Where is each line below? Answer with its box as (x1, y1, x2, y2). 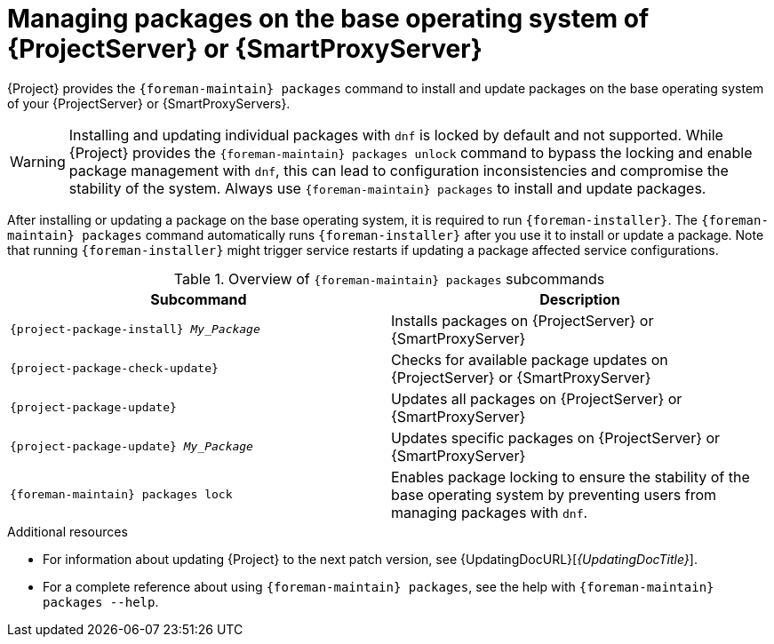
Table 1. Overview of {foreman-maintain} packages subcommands (173, 269, 605, 288)
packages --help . (43, 593, 159, 609)
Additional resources (7, 523, 128, 539)
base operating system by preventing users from (391, 485, 716, 504)
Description (539, 290, 620, 308)
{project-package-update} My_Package (10, 440, 253, 454)
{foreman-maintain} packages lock (10, 488, 233, 502)
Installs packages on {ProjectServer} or (391, 311, 654, 330)
